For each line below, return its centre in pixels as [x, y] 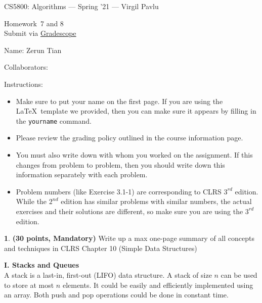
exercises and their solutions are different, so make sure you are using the [129, 211]
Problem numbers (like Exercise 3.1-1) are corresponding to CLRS [119, 191]
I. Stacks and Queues [42, 265]
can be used [239, 274]
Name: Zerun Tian [33, 50]
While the [31, 201]
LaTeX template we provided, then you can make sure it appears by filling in [136, 111]
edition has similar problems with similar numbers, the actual [156, 201]
